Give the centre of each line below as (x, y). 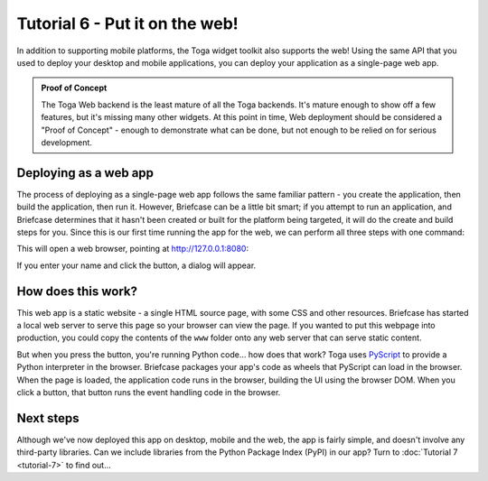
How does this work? (77, 291)
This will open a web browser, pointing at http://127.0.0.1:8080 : (132, 249)
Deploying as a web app (85, 173)
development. (66, 142)
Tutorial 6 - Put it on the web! (127, 23)
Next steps (48, 418)
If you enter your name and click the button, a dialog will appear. (136, 265)
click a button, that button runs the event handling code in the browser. (149, 392)
